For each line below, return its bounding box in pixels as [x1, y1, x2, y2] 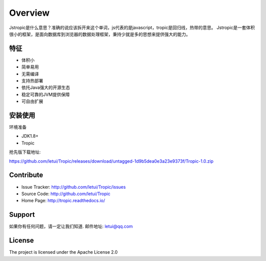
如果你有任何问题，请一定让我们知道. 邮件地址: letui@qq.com [9, 224, 133, 230]
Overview [9, 7, 50, 18]
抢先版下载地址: [9, 149, 41, 155]
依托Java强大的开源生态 [21, 85, 70, 90]
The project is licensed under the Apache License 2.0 [9, 249, 118, 255]
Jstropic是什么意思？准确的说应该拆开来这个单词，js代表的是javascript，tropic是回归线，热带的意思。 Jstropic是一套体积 [9, 25, 255, 30]
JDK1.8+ [21, 133, 39, 139]
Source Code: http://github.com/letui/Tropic [21, 191, 111, 197]
